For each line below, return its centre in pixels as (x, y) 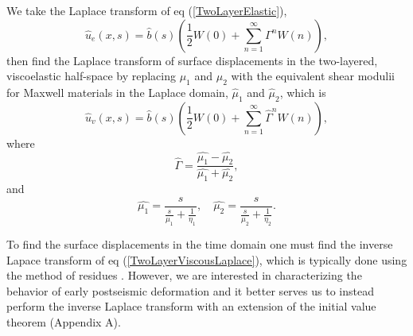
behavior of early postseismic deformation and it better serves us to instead (190, 290)
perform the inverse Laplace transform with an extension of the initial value (191, 306)
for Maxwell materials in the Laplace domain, (117, 92)
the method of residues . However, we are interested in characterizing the (184, 275)
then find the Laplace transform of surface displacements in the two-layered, (192, 60)
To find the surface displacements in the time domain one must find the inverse (200, 244)
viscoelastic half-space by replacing (91, 76)
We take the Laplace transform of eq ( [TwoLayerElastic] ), (147, 10)
